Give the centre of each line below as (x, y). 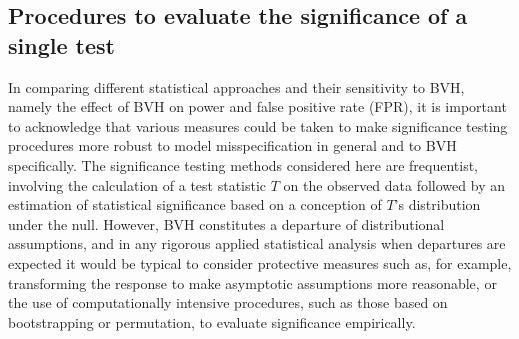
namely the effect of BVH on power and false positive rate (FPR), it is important (257, 106)
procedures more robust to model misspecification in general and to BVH (232, 145)
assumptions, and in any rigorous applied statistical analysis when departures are (257, 243)
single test (61, 44)
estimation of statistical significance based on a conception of (195, 204)
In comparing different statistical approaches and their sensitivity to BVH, (236, 86)
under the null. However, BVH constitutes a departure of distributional (226, 223)
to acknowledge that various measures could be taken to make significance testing (258, 125)
